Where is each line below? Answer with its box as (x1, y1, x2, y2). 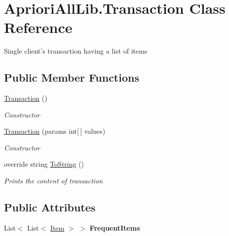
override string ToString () (4, 159, 84, 169)
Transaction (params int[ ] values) (4, 126, 106, 136)
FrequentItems (89, 222, 140, 233)
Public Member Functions (4, 70, 139, 85)
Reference (4, 17, 73, 37)
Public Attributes (4, 200, 96, 215)
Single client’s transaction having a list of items (4, 46, 148, 56)
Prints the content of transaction (4, 176, 103, 186)
